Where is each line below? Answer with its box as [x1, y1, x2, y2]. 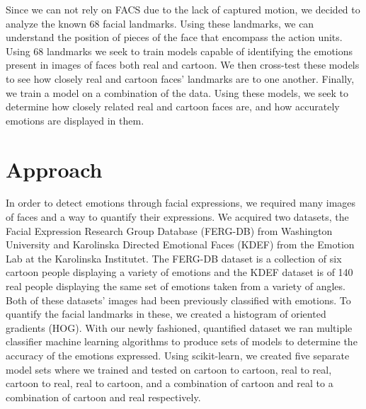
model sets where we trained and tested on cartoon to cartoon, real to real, [6, 362, 332, 376]
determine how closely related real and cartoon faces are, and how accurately [6, 99, 340, 114]
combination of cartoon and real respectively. [6, 389, 201, 404]
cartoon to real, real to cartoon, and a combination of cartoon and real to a [6, 376, 333, 391]
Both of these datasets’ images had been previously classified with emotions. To [6, 292, 351, 307]
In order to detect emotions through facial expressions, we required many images [6, 195, 356, 210]
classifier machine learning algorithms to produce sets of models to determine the [6, 334, 358, 349]
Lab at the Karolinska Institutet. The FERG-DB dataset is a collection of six [6, 250, 342, 265]
